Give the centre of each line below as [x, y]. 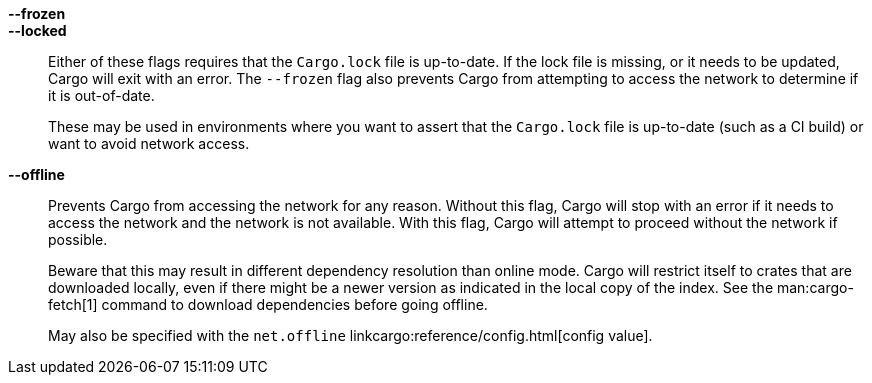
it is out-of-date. [101, 95]
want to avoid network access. [149, 143]
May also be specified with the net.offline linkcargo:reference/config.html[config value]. [350, 335]
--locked [37, 30]
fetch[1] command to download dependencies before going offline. [268, 304]
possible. [78, 239]
